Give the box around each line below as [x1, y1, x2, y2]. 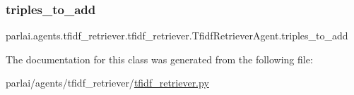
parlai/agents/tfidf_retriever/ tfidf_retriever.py [6, 75, 209, 90]
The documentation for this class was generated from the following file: [6, 51, 313, 66]
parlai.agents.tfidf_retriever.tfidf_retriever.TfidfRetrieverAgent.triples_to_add [6, 28, 348, 43]
